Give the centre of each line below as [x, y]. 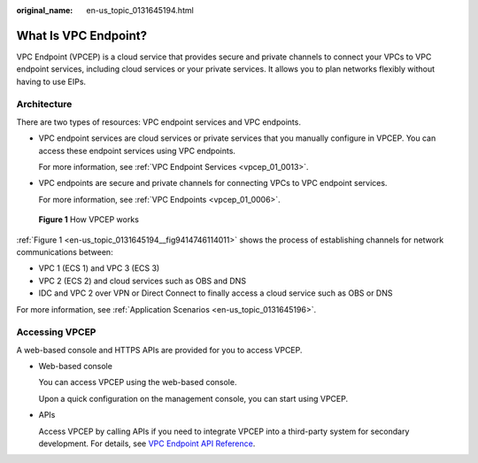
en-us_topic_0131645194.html [140, 10]
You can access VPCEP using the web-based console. [138, 382]
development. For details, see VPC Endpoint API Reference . [147, 444]
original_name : [45, 10]
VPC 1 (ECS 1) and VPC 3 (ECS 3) [99, 268]
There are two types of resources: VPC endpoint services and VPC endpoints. [158, 122]
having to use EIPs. [51, 81]
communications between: [65, 251]
